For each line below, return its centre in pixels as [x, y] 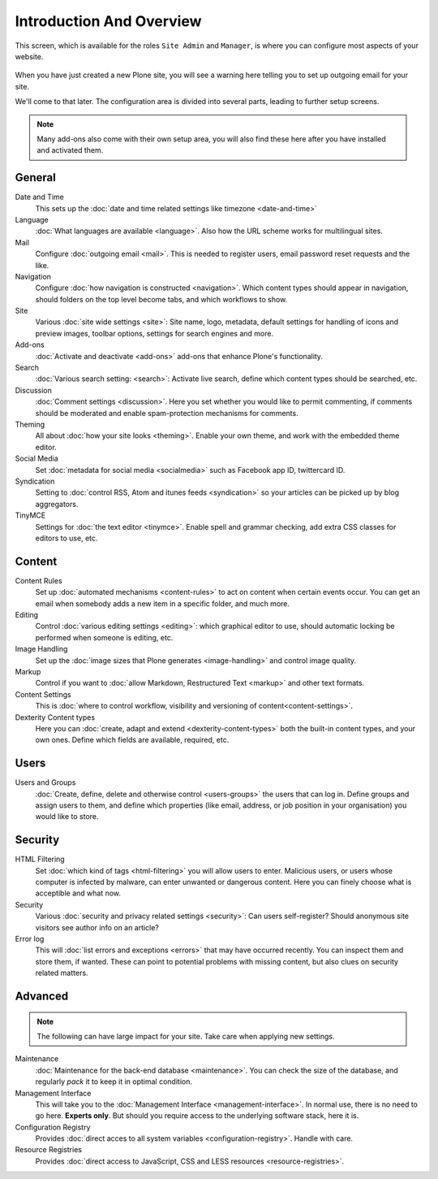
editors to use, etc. [67, 538]
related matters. [62, 973]
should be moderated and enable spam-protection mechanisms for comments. [167, 413]
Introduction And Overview [108, 21]
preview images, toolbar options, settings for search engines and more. [155, 333]
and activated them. [70, 150]
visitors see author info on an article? [97, 927]
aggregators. [57, 504]
